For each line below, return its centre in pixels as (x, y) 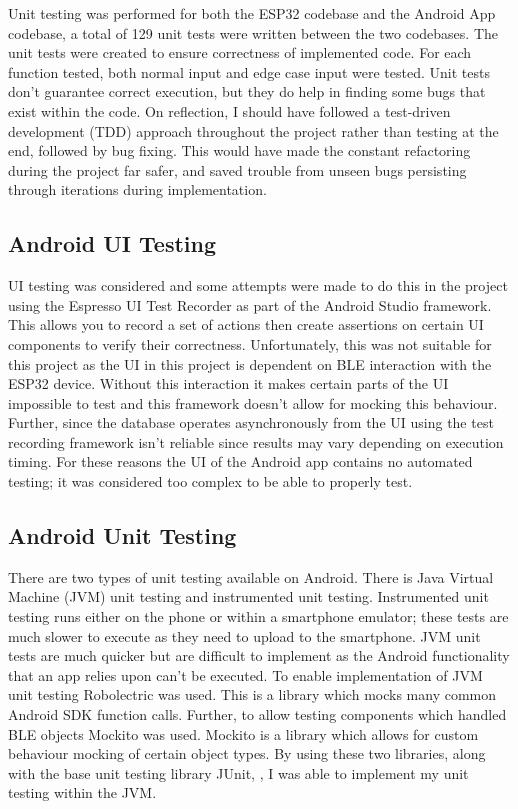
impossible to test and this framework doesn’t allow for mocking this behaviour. (253, 402)
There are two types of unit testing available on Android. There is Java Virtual (251, 576)
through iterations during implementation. (137, 189)
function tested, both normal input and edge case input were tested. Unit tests (249, 71)
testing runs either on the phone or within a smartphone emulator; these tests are (258, 616)
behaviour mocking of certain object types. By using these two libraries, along (247, 753)
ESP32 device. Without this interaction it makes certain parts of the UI (228, 383)
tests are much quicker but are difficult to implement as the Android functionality (259, 655)
